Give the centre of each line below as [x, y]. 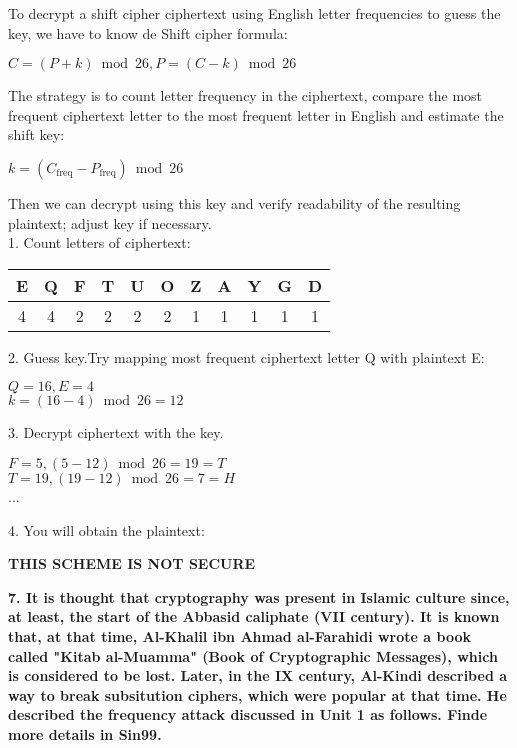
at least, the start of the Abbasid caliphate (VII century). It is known [254, 616]
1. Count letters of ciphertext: [99, 242]
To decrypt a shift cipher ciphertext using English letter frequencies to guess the [254, 13]
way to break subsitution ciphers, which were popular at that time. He [257, 694]
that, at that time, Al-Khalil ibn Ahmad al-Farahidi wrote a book [239, 635]
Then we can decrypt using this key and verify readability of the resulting [234, 202]
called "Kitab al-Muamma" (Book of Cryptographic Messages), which [253, 655]
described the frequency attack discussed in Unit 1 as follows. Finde [248, 714]
